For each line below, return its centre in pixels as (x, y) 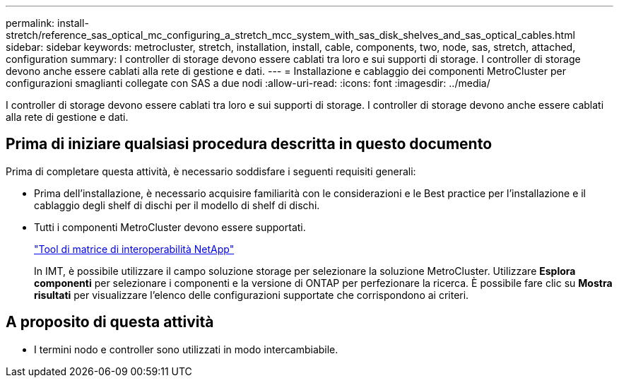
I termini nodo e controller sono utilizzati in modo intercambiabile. (186, 349)
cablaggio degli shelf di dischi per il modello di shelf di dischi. (177, 205)
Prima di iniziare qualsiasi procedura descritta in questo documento (249, 144)
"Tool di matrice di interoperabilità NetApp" (134, 249)
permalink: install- (47, 23)
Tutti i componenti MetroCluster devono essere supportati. (170, 227)
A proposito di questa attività (110, 322)
